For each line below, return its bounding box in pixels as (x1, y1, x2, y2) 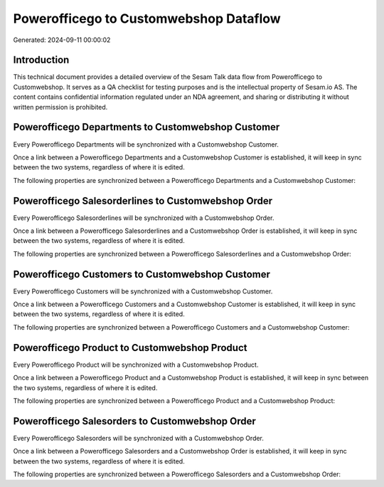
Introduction (13, 54, 70, 66)
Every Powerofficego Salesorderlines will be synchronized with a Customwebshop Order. (13, 214, 274, 222)
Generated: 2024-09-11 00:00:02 (13, 36, 111, 44)
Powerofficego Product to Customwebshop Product (13, 342, 247, 354)
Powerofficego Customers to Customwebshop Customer (13, 268, 270, 281)
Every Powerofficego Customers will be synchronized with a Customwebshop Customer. (13, 287, 273, 295)
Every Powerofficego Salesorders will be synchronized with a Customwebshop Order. (13, 434, 265, 442)
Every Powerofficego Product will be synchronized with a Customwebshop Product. (13, 360, 259, 369)
